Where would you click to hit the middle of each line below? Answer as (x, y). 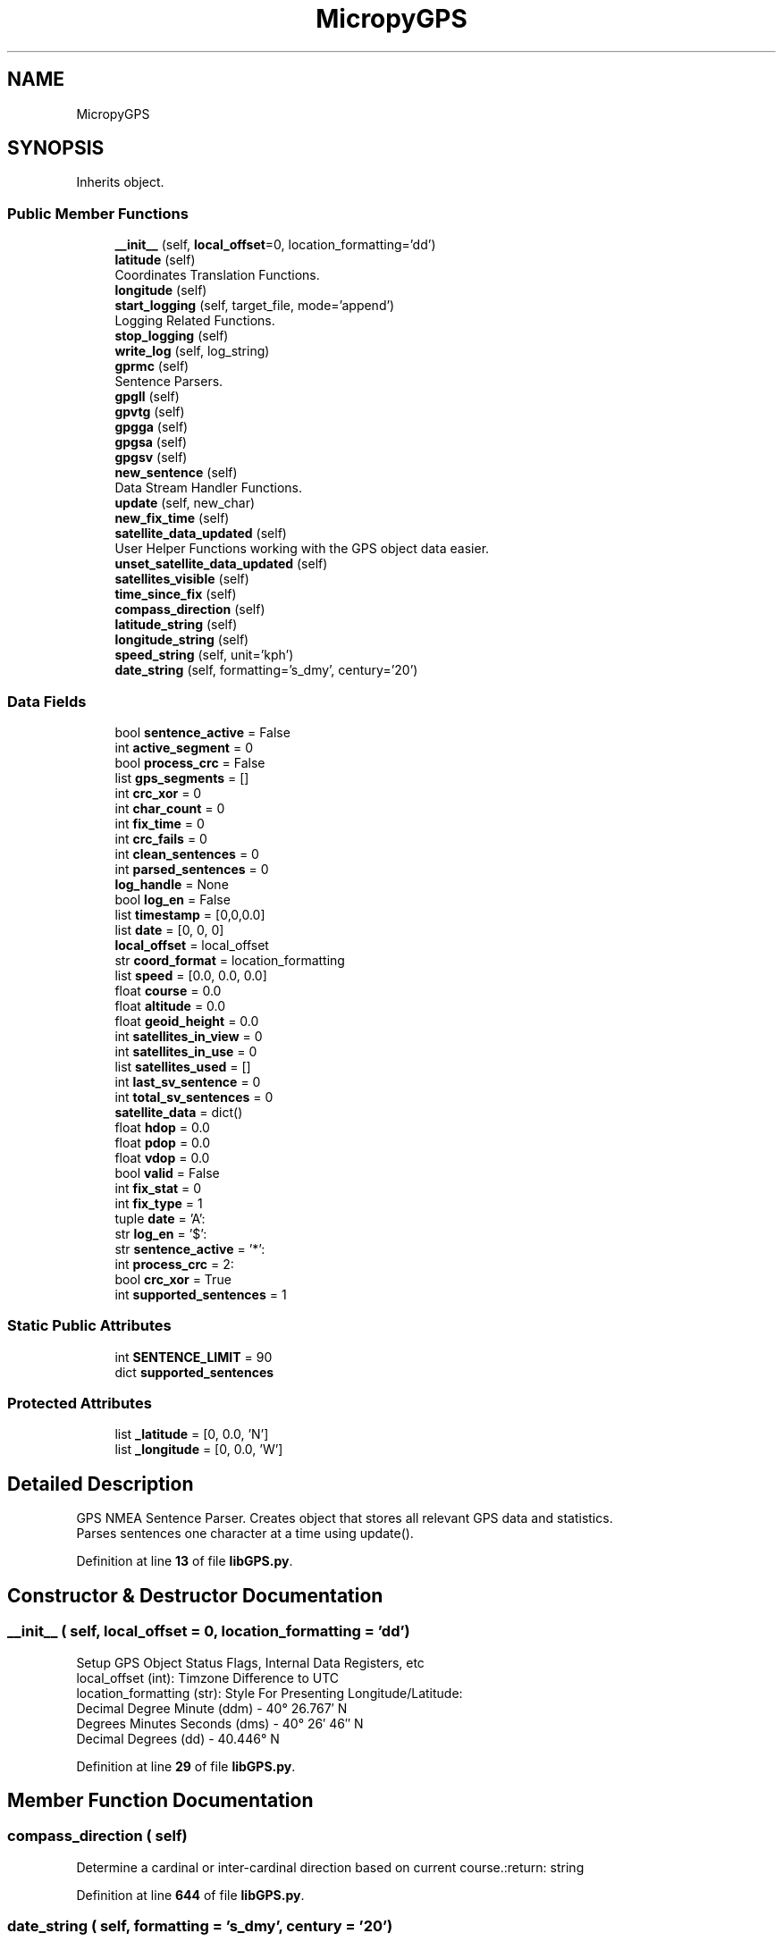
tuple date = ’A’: (160, 1218)
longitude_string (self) (182, 640)
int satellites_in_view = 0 (189, 1036)
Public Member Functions (98, 213)
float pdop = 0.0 (163, 1142)
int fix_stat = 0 (158, 1188)
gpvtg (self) (150, 412)
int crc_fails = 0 (161, 838)
